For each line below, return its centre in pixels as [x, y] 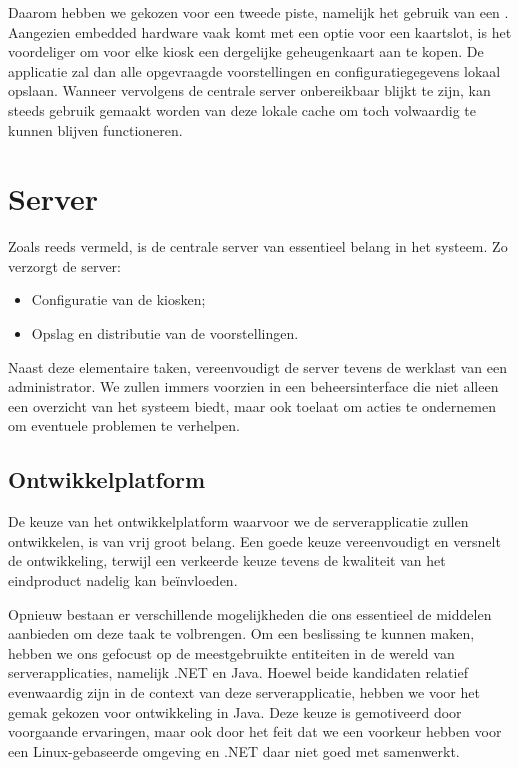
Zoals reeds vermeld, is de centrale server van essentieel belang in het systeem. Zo [258, 246]
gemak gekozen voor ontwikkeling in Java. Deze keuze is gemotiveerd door [235, 711]
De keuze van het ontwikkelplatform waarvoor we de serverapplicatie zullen [238, 521]
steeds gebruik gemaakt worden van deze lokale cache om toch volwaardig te [242, 109]
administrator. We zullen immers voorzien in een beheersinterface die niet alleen [253, 386]
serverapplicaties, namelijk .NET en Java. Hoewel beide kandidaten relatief [238, 672]
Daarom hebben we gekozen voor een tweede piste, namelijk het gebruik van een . [258, 12]
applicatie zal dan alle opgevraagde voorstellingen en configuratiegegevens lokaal [254, 70]
